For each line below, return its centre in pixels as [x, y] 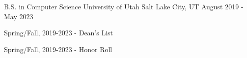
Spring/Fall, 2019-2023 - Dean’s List [59, 33]
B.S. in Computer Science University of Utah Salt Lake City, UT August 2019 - [124, 6]
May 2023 [19, 16]
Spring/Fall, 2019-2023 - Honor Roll [58, 49]
